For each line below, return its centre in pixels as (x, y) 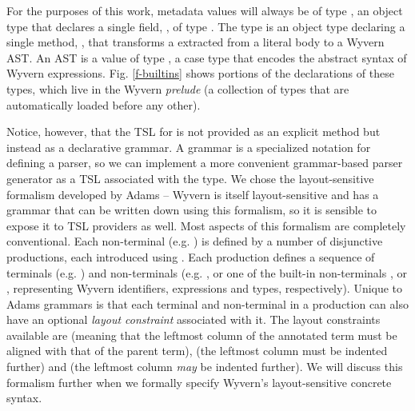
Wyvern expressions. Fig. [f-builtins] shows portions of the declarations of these (200, 73)
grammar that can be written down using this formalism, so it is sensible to (192, 210)
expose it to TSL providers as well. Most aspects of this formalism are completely (206, 225)
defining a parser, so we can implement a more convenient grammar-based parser (205, 163)
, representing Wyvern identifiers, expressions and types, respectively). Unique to (205, 288)
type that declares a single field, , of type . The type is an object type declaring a (206, 26)
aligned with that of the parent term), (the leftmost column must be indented (197, 351)
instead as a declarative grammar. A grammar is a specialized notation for (189, 147)
